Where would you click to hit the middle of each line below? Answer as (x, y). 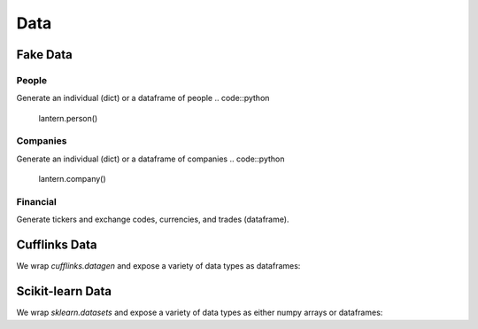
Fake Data (44, 55)
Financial (36, 202)
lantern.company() (72, 179)
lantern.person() (68, 118)
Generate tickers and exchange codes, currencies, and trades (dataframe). (153, 219)
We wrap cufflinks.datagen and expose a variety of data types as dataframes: (158, 266)
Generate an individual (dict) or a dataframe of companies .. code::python (150, 159)
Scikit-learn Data (64, 291)
